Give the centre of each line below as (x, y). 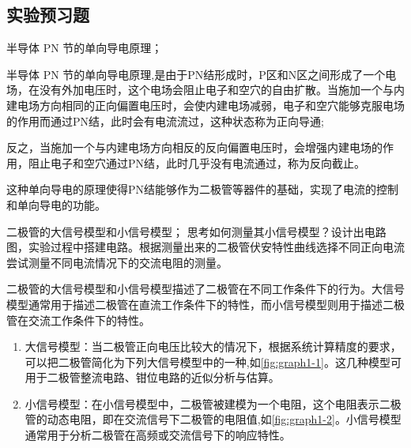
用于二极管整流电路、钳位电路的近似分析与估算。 (152, 377)
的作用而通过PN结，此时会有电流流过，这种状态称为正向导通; (165, 120)
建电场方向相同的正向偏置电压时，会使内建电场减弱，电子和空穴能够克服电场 (205, 105)
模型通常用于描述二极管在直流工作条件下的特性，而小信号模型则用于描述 (194, 304)
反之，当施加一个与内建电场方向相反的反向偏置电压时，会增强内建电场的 (194, 147)
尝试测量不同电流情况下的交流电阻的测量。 (117, 262)
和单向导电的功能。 (56, 204)
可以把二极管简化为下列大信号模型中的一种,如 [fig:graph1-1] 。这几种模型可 (213, 361)
